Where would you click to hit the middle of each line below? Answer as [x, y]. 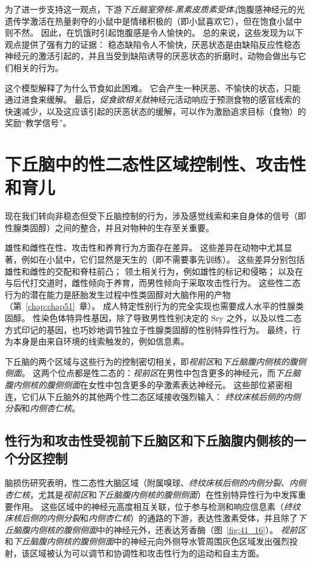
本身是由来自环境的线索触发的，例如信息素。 [101, 341]
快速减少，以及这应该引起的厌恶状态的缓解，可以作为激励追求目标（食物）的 [155, 111]
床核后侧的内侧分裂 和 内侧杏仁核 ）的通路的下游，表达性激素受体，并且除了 [151, 518]
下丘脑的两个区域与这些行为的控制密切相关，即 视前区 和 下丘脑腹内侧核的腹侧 [155, 361]
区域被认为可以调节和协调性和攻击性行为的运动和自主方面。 [147, 553]
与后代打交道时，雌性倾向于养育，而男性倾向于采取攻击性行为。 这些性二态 [153, 283]
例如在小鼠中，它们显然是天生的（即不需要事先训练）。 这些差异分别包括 [163, 259]
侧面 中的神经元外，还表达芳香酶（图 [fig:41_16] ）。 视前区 [193, 529]
